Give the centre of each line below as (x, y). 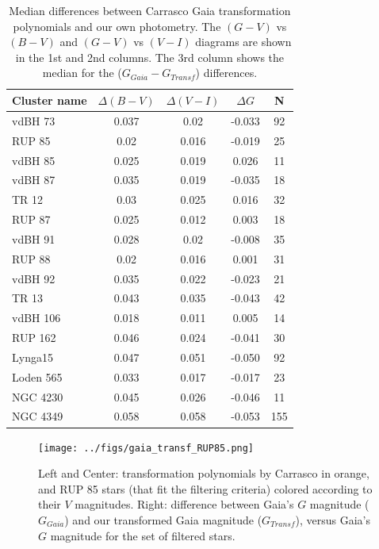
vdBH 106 (36, 318)
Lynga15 (33, 357)
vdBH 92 (34, 278)
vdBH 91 (34, 238)
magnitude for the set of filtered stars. (143, 535)
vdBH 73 (34, 120)
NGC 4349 (38, 416)
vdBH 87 (34, 180)
